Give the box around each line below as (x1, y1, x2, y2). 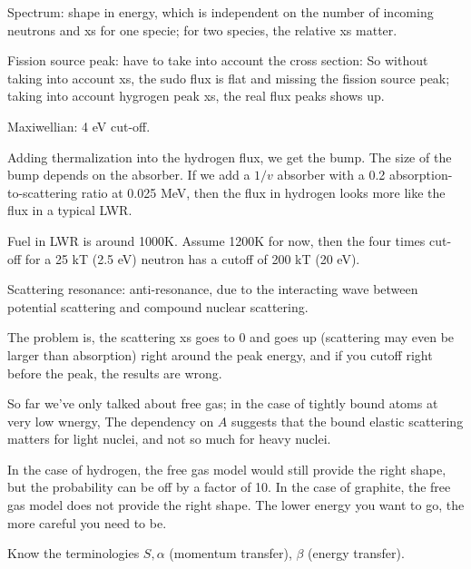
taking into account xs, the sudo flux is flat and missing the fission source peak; (7, 68, 450, 87)
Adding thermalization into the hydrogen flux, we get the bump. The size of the (7, 147, 452, 166)
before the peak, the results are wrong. (7, 363, 222, 382)
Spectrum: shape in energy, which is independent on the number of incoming (7, 3, 434, 21)
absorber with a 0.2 (277, 165, 386, 184)
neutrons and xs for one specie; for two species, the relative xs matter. (7, 20, 397, 39)
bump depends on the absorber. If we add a (7, 165, 250, 184)
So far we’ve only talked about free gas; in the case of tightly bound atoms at (7, 394, 438, 413)
